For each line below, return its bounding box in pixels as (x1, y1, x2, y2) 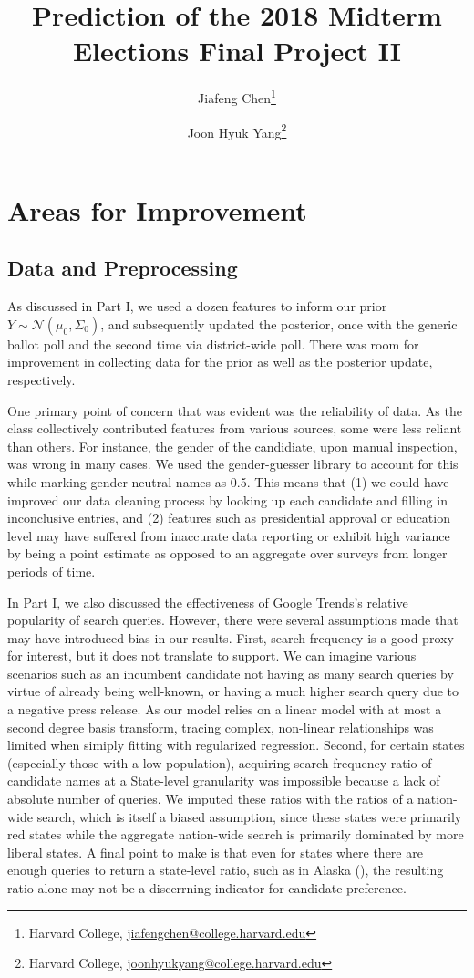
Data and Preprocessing (7, 254, 238, 282)
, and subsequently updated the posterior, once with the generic (100, 314, 458, 333)
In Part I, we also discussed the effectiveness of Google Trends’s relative (7, 592, 408, 611)
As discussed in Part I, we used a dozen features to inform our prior (7, 297, 387, 316)
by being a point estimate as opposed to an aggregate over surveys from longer (7, 544, 448, 563)
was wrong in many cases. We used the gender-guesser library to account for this (7, 454, 459, 473)
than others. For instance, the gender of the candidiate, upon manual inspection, (7, 436, 458, 455)
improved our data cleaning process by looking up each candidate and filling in (7, 490, 448, 509)
